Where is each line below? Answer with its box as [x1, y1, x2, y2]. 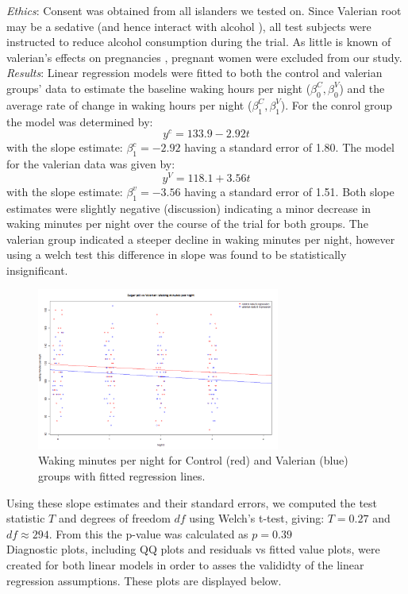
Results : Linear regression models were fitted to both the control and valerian [6, 64, 383, 81]
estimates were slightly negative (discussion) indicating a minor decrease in [6, 199, 371, 216]
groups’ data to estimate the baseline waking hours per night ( [6, 79, 311, 96]
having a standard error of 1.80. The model [184, 139, 395, 156]
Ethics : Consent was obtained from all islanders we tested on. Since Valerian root [6, 2, 402, 18]
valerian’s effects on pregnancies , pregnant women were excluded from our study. [6, 48, 402, 65]
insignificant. [6, 261, 68, 278]
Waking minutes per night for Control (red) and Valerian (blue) [38, 452, 348, 469]
